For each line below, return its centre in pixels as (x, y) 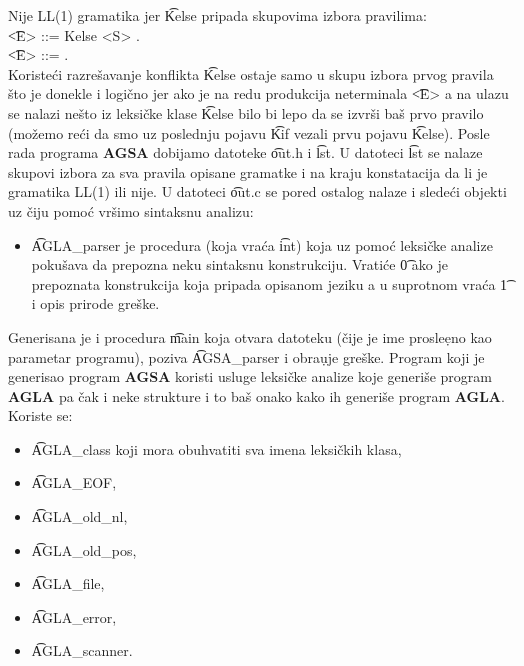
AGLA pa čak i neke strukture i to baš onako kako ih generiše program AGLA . (256, 395)
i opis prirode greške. (95, 303)
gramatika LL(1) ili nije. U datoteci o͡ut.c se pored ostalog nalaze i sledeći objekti (257, 191)
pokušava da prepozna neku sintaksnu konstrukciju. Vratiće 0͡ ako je (239, 264)
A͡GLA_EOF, (74, 482)
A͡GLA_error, (74, 616)
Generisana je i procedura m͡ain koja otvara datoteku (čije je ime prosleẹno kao (250, 336)
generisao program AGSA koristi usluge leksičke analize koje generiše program (250, 376)
